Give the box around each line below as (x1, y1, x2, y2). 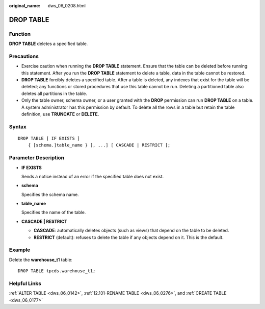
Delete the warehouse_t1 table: (9, 257, 73, 262)
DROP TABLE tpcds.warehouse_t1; (18, 268, 96, 274)
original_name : (9, 3, 41, 8)
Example (9, 246, 30, 253)
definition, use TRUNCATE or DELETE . (21, 111, 99, 117)
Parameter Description (9, 154, 65, 161)
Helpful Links (9, 280, 42, 286)
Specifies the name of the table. (21, 210, 86, 215)
